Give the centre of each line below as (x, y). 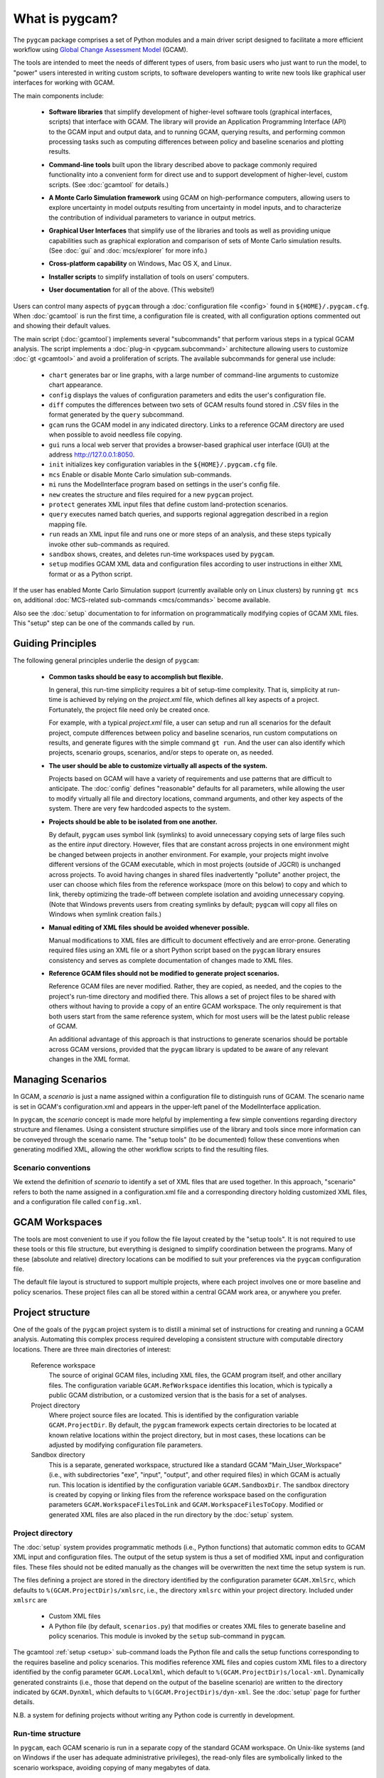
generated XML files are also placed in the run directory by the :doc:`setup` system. (171, 1514)
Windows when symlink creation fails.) (105, 915)
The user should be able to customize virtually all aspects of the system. (158, 765)
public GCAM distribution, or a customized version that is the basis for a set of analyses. (178, 1395)
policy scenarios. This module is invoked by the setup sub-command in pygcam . (167, 1636)
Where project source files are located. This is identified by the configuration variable (174, 1415)
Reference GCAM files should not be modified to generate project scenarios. (164, 974)
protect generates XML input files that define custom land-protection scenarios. (168, 504)
